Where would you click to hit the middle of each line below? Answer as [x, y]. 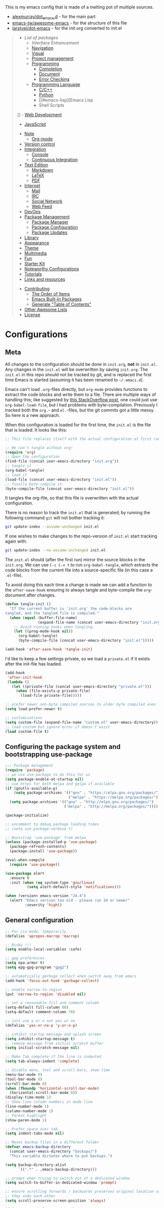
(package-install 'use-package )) [43, 851]
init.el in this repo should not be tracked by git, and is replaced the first [78, 374]
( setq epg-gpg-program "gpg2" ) [37, 968]
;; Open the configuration [32, 457]
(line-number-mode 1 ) [27, 1107]
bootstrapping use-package [49, 754]
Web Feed [42, 206]
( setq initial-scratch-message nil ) [42, 1048]
